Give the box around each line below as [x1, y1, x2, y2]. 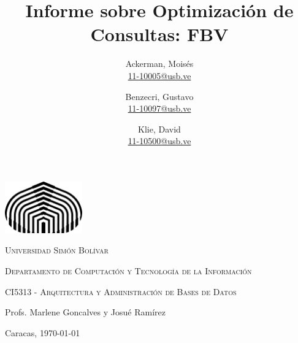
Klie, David [138, 122, 181, 135]
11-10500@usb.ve [128, 134, 191, 147]
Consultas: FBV [90, 21, 229, 47]
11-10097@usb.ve [128, 102, 191, 115]
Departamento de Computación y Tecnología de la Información [5, 264, 252, 277]
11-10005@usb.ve [128, 69, 191, 82]
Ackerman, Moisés [125, 57, 194, 70]
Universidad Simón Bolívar [5, 244, 109, 256]
